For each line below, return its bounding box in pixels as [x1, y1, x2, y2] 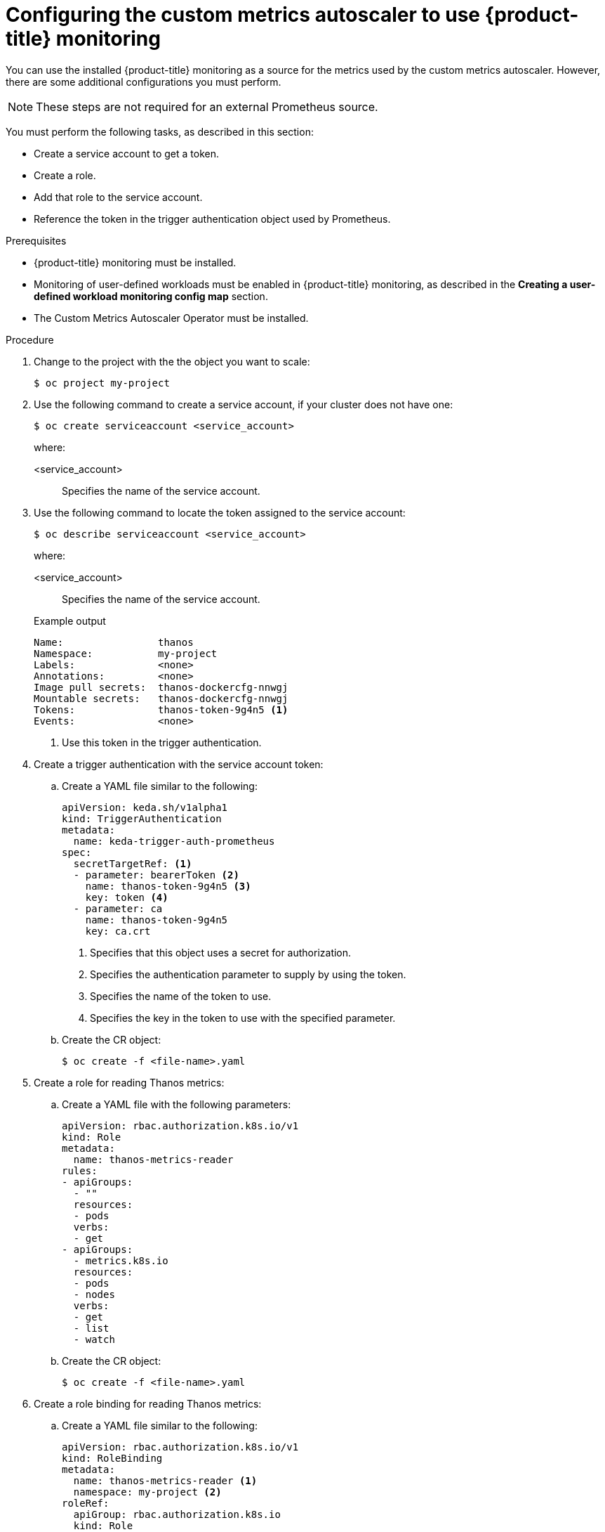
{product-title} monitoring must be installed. [34, 256, 237, 268]
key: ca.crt [85, 925, 151, 937]
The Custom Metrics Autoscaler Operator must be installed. [34, 311, 309, 324]
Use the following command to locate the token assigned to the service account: [34, 506, 406, 519]
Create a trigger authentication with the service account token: [34, 758, 324, 770]
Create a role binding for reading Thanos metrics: [34, 1397, 262, 1410]
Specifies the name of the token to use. [90, 989, 272, 1002]
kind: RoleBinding [62, 1452, 163, 1464]
